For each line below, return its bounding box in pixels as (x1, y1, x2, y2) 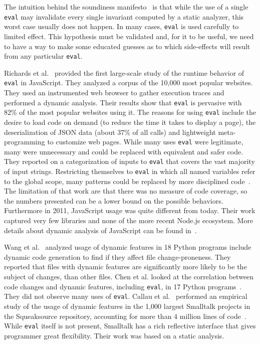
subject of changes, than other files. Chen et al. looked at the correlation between (4, 271, 254, 281)
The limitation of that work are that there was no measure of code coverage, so (4, 186, 247, 196)
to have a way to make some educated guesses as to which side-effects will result (4, 41, 250, 51)
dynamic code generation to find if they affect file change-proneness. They (4, 251, 231, 262)
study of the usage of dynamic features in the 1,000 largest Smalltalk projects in (4, 300, 250, 311)
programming (4, 136, 45, 147)
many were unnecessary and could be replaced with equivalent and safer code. (4, 146, 243, 156)
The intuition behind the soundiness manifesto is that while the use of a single (4, 2, 248, 12)
